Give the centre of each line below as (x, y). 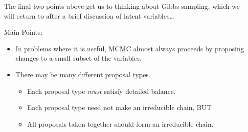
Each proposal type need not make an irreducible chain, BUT (119, 107)
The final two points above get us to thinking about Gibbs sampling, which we (122, 6)
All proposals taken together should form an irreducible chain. (120, 123)
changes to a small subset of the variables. (79, 58)
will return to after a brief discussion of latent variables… (89, 15)
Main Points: (23, 32)
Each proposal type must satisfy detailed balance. (101, 91)
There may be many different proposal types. (83, 74)
